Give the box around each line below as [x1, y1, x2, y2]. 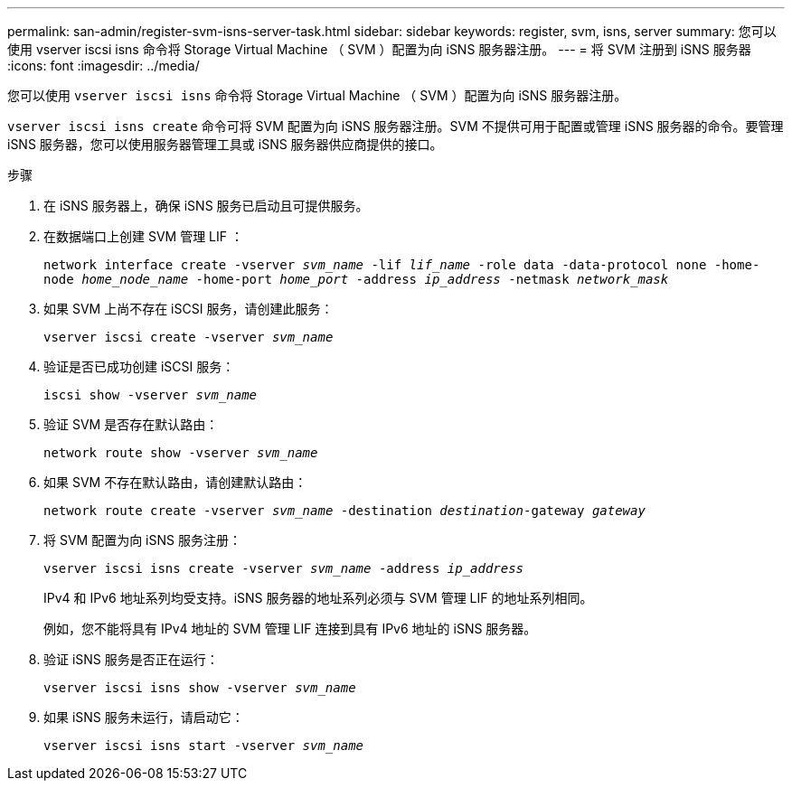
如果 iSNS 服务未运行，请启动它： [43, 709, 244, 725]
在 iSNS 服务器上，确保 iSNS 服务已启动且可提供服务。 [43, 198, 369, 213]
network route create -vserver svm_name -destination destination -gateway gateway [43, 503, 646, 518]
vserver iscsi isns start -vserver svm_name [43, 738, 364, 753]
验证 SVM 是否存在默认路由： [43, 417, 219, 432]
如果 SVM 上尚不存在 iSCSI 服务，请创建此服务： [43, 301, 334, 316]
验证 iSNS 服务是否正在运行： [43, 652, 219, 667]
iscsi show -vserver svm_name [43, 388, 258, 402]
